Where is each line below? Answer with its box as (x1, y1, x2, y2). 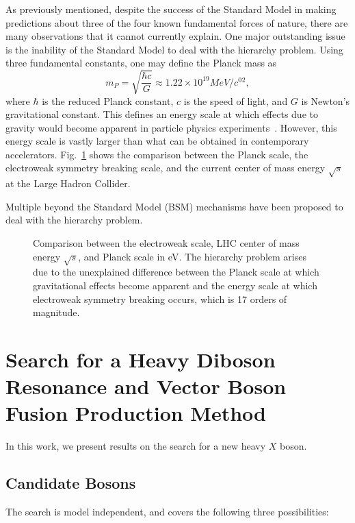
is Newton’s (301, 93, 350, 108)
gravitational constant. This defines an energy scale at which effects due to (5, 107, 318, 121)
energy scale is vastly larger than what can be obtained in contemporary (5, 134, 309, 148)
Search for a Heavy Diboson (5, 345, 276, 373)
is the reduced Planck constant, (42, 93, 174, 108)
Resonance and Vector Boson (5, 372, 287, 400)
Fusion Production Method (5, 399, 266, 427)
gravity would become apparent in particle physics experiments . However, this (5, 120, 337, 134)
